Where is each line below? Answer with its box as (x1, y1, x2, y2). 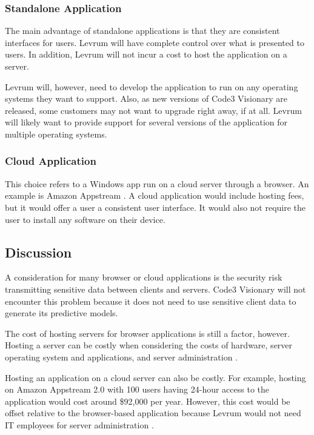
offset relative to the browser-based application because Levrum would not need (5, 407, 301, 419)
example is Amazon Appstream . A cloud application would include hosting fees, (5, 189, 304, 202)
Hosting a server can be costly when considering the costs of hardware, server (5, 339, 293, 351)
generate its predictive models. (5, 307, 118, 319)
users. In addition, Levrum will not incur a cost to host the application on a (5, 48, 287, 61)
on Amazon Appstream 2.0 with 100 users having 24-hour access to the (5, 383, 270, 396)
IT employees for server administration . (5, 418, 154, 431)
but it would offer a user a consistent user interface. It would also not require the (5, 201, 306, 213)
